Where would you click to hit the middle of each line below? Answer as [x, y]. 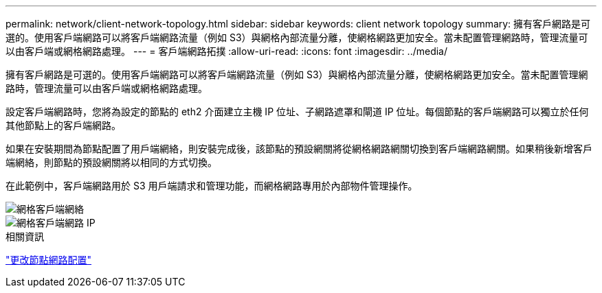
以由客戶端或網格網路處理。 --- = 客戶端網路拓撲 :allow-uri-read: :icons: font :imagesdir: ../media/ [227, 51]
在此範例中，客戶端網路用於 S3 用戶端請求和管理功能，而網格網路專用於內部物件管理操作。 [212, 186]
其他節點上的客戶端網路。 [63, 125]
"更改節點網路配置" [49, 260]
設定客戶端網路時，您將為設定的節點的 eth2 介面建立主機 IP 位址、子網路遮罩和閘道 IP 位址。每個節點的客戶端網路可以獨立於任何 [297, 112]
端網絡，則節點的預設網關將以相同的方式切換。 [111, 162]
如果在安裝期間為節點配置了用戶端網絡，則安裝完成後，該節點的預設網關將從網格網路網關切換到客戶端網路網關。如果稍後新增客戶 [299, 149]
